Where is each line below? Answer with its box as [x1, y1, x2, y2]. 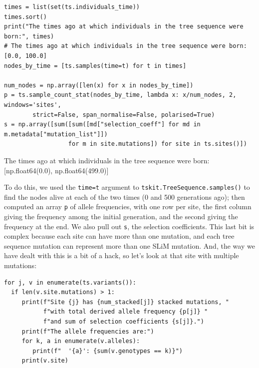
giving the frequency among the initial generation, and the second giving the [4, 211, 238, 221]
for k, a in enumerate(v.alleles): [21, 338, 140, 345]
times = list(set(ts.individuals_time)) [4, 3, 140, 10]
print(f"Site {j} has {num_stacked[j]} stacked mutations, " [21, 298, 230, 306]
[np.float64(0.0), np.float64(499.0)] [4, 165, 109, 175]
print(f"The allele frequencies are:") [21, 328, 154, 335]
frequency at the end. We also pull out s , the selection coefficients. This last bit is [4, 221, 255, 231]
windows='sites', [4, 101, 61, 108]
